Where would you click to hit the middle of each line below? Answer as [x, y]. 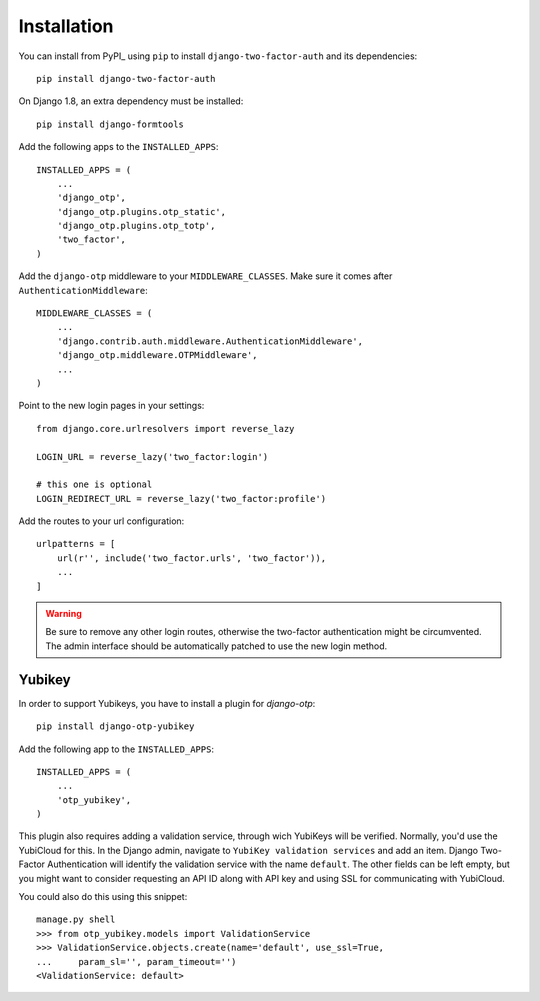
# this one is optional [94, 484]
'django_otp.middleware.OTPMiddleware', [157, 355]
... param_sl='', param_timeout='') [136, 961]
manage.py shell [76, 919]
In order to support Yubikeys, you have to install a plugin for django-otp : [167, 703]
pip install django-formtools [110, 124]
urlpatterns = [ [76, 544]
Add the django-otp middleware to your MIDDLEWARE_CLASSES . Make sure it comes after [205, 276]
